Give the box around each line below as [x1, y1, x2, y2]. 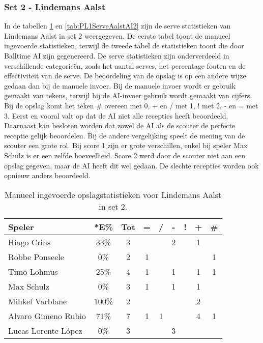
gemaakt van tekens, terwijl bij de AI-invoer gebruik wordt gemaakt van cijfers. [4, 90, 252, 101]
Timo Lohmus [8, 265, 58, 277]
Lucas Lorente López [8, 324, 82, 336]
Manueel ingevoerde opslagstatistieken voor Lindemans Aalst [5, 188, 222, 201]
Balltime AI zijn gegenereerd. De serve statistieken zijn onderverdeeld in [4, 50, 229, 61]
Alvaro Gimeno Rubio [8, 309, 86, 322]
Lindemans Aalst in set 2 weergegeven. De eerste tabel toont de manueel [4, 30, 230, 41]
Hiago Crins [8, 236, 51, 248]
